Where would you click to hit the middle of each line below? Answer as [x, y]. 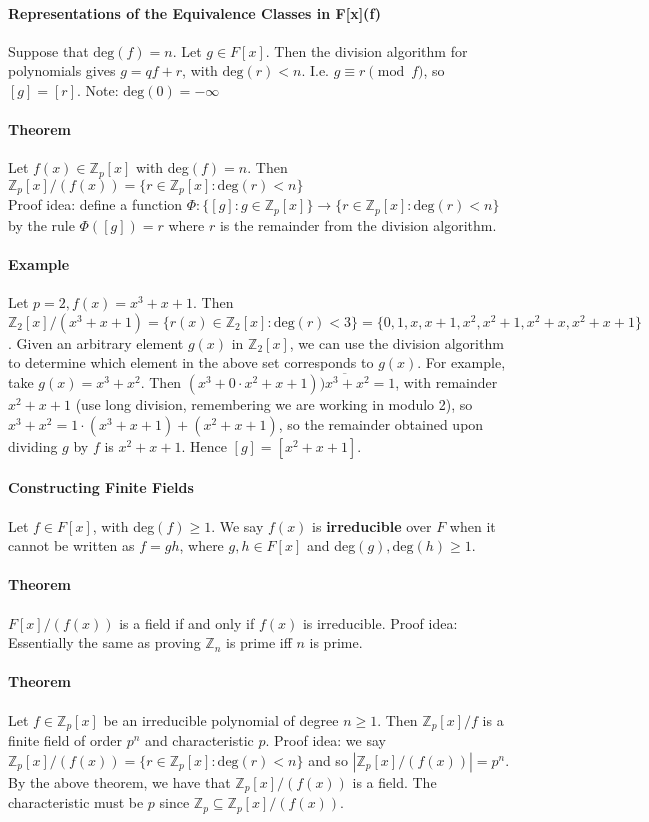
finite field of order [65, 740]
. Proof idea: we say [325, 740]
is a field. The [394, 781]
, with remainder [446, 382]
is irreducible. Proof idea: [380, 622]
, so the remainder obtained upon [381, 423]
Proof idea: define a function [95, 204]
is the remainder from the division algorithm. [358, 224]
